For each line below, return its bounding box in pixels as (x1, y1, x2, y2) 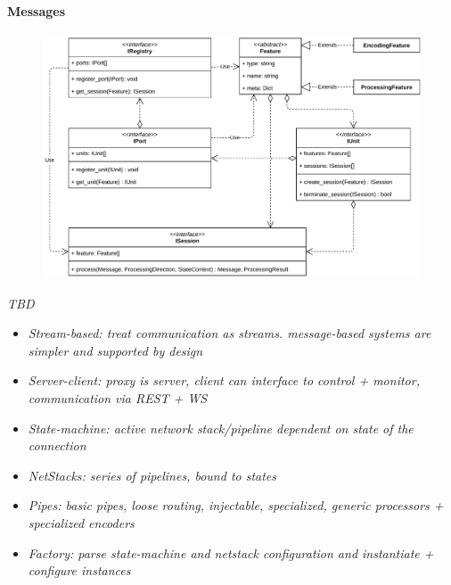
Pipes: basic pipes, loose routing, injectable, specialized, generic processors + (28, 496, 444, 515)
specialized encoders (28, 513, 135, 531)
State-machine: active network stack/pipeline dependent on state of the (28, 418, 414, 437)
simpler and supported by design (28, 341, 203, 359)
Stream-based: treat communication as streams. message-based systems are (28, 324, 431, 342)
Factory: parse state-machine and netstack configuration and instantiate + (28, 543, 434, 562)
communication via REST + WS (28, 388, 208, 407)
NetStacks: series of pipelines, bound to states (28, 466, 277, 484)
